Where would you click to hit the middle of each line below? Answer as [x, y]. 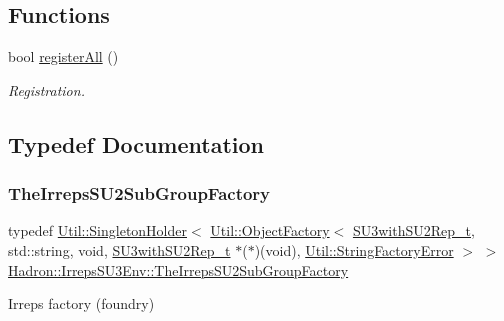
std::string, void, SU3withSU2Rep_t [119, 249]
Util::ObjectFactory [270, 230]
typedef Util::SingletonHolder [97, 230]
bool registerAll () [63, 56]
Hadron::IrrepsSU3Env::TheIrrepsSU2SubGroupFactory [178, 269]
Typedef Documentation [136, 143]
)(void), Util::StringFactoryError [354, 249]
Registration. [46, 89]
